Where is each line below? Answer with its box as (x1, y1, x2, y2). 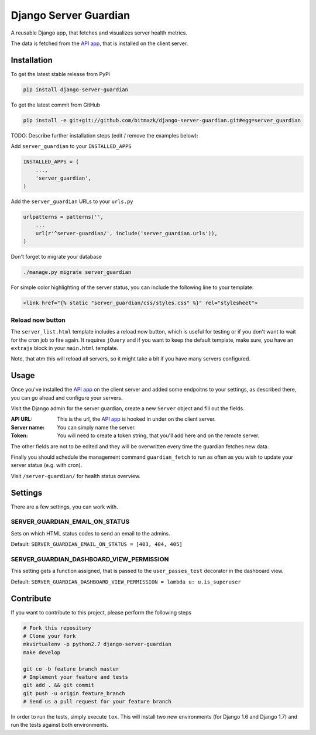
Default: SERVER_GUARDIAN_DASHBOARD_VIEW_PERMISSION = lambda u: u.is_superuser (11, 578, 241, 585)
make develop (23, 649, 61, 655)
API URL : (11, 415, 33, 423)
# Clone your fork (23, 633, 76, 639)
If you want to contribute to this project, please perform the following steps (11, 609, 192, 616)
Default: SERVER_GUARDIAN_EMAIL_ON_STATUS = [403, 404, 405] (11, 541, 183, 548)
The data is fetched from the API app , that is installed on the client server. (11, 40, 188, 47)
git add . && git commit (23, 682, 95, 689)
